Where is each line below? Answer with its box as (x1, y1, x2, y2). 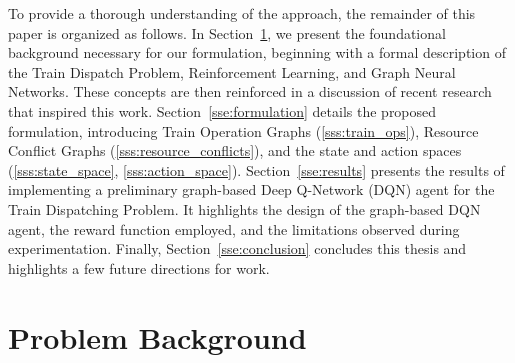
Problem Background (8, 316, 307, 357)
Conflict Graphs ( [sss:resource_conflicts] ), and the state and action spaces (8, 140, 462, 161)
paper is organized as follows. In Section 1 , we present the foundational (8, 22, 446, 43)
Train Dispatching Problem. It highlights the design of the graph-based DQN (8, 198, 481, 219)
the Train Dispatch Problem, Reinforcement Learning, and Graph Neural (8, 61, 456, 82)
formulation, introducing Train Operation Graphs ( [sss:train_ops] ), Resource (8, 120, 479, 141)
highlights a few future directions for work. (8, 257, 270, 278)
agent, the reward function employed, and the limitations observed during (8, 218, 460, 239)
